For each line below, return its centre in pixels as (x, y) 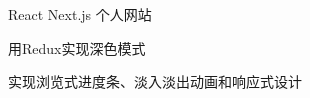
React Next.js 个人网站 (80, 14)
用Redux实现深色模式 (77, 47)
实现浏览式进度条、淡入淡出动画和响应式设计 (155, 81)
